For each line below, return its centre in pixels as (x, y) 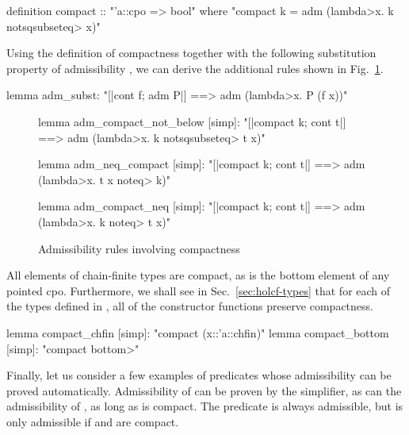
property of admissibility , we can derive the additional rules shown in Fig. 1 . (195, 68)
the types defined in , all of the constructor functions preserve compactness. (190, 306)
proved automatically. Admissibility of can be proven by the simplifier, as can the (204, 390)
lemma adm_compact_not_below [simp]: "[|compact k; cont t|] (192, 121)
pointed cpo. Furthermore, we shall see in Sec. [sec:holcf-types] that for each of (199, 290)
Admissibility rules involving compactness (139, 248)
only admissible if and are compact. (93, 421)
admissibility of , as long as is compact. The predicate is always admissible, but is (205, 406)
